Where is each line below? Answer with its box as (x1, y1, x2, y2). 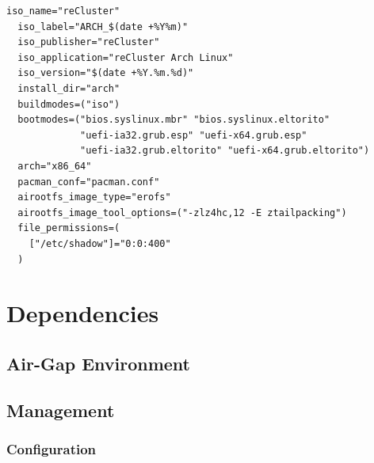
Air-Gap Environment (6, 351, 190, 375)
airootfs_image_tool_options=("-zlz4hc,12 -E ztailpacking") (17, 207, 347, 218)
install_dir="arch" (17, 82, 120, 94)
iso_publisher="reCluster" (17, 36, 160, 48)
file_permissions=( (17, 222, 120, 234)
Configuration (6, 438, 97, 458)
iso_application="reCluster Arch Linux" (17, 51, 234, 63)
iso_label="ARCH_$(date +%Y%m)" (17, 21, 189, 32)
